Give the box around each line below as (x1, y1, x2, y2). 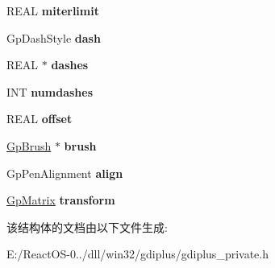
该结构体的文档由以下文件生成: (6, 218, 168, 235)
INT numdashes (6, 83, 93, 100)
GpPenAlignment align (6, 164, 123, 181)
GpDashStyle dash (6, 29, 101, 46)
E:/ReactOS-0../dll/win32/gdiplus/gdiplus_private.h (6, 245, 269, 262)
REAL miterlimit (6, 2, 99, 19)
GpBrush (6, 137, 52, 154)
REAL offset (6, 110, 73, 127)
